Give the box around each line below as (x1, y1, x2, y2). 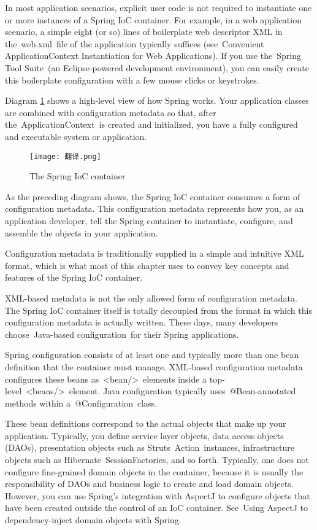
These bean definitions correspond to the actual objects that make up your (5, 417, 286, 430)
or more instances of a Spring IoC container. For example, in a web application (5, 13, 302, 26)
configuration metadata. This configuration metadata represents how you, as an (5, 202, 304, 215)
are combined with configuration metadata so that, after (5, 106, 216, 119)
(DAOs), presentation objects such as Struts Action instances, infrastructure (5, 441, 295, 454)
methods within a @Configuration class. (5, 396, 158, 409)
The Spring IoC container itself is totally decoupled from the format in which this (5, 303, 312, 316)
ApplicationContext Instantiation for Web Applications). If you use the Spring (5, 49, 301, 62)
